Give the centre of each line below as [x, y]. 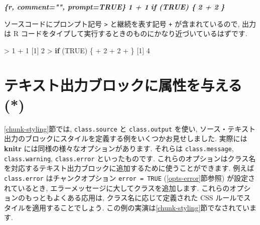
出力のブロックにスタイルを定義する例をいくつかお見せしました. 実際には [126, 138]
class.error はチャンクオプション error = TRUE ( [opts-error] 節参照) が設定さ [129, 178]
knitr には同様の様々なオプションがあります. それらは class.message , [119, 148]
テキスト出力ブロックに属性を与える [123, 85]
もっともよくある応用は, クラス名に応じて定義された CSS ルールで [134, 198]
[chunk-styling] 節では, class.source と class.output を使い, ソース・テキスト [130, 128]
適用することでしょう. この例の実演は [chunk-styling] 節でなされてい [141, 207]
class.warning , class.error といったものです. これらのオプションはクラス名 [130, 158]
